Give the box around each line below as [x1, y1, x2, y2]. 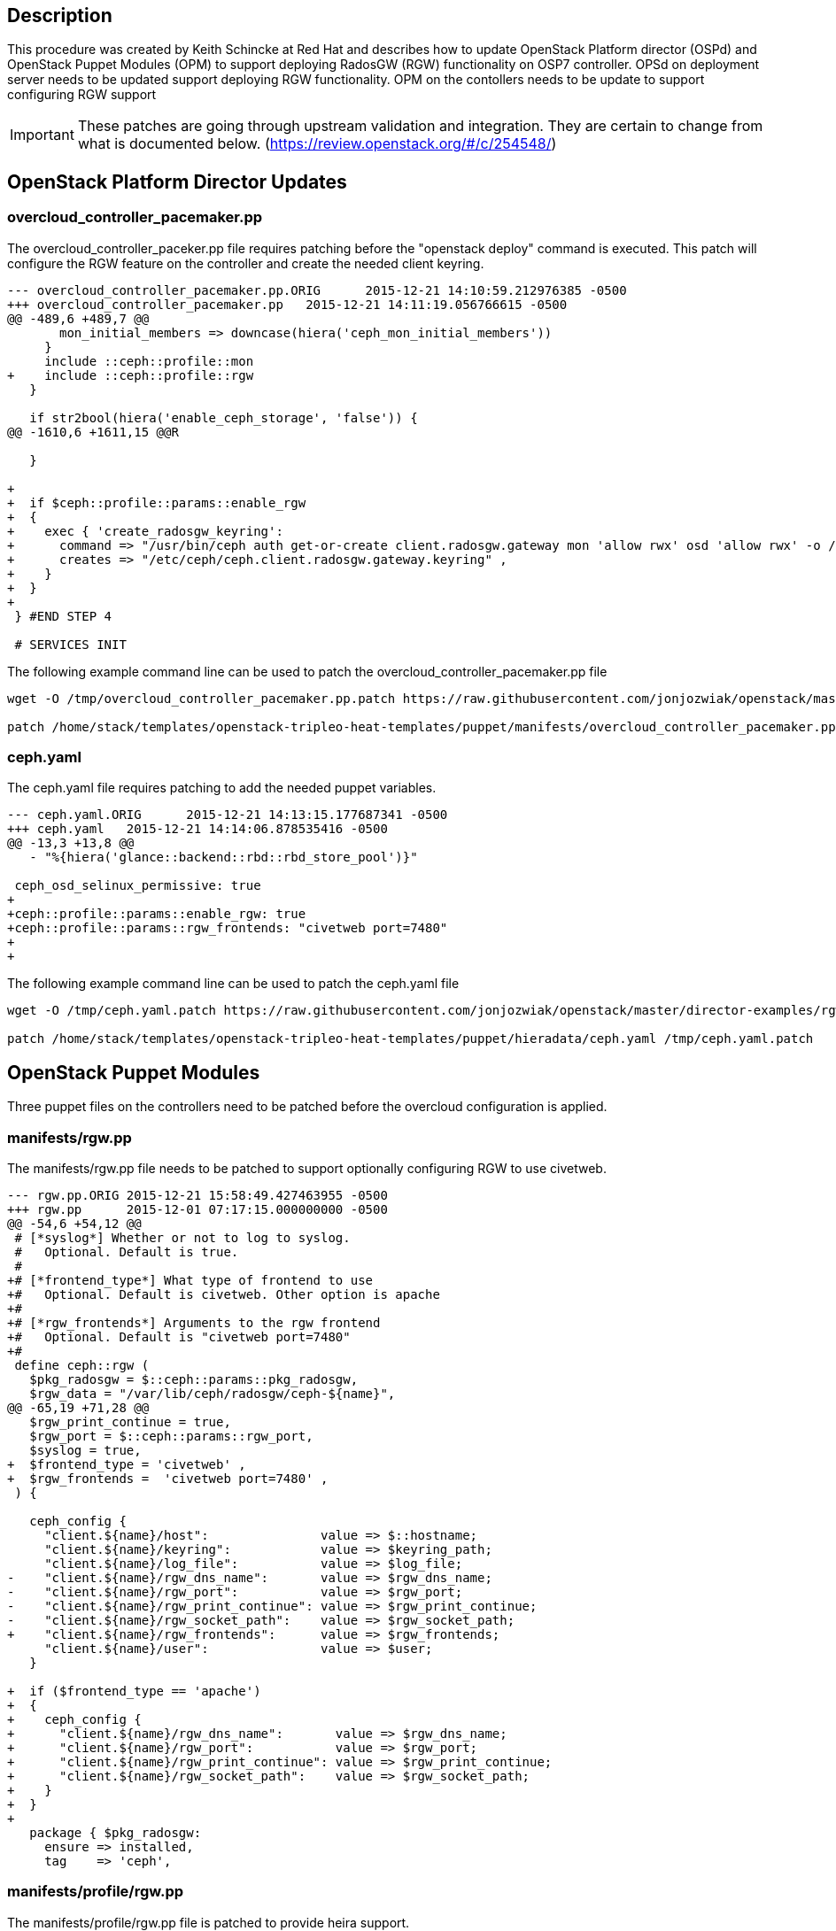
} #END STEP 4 [14, 608, 112, 623]
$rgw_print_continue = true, [29, 1414, 231, 1429]
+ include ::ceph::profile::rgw [7, 367, 254, 382]
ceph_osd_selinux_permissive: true [14, 878, 261, 893]
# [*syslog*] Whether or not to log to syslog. [14, 1230, 351, 1245]
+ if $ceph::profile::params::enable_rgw [7, 495, 306, 510]
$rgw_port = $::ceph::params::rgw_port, [29, 1428, 313, 1443]
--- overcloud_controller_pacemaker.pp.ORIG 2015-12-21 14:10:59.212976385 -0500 [7, 282, 627, 297]
